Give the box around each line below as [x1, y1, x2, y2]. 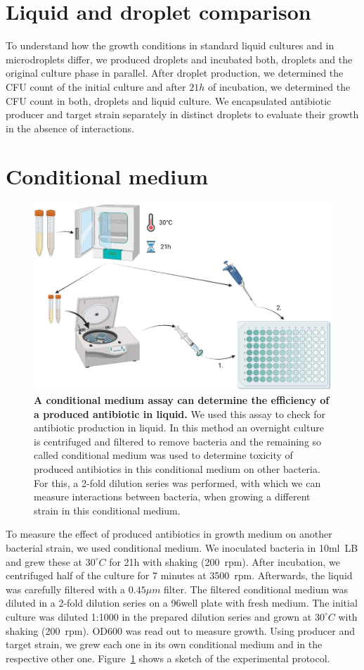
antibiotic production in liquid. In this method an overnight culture [34, 420, 324, 435]
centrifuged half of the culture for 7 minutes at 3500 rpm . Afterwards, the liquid [6, 568, 353, 583]
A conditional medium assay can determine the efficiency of [34, 393, 330, 407]
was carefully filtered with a [6, 581, 126, 596]
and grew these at [6, 554, 82, 569]
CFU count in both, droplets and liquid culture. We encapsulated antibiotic [6, 93, 332, 108]
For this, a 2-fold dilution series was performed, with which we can [34, 475, 321, 490]
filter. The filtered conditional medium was [164, 581, 348, 596]
